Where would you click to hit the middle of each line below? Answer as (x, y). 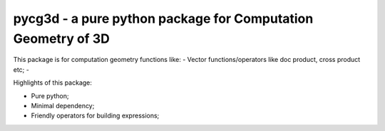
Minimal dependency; (63, 105)
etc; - (21, 69)
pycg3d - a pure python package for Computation (163, 19)
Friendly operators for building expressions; (95, 116)
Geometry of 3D (61, 38)
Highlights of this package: (53, 83)
